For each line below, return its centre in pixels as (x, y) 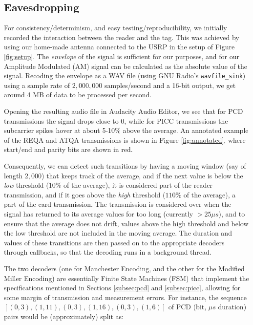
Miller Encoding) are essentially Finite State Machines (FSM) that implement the (126, 278)
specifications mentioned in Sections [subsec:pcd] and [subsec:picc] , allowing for (122, 288)
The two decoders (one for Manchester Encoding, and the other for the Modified (124, 268)
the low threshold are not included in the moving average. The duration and (118, 233)
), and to (232, 213)
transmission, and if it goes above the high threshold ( (85, 194)
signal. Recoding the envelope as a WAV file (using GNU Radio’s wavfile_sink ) (125, 76)
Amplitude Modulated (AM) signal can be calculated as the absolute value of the (126, 66)
